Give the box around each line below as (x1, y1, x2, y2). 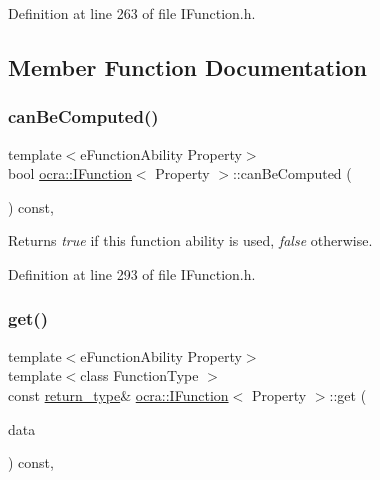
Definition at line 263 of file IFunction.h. (8, 3, 256, 23)
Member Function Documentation (8, 51, 368, 82)
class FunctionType (80, 365, 199, 386)
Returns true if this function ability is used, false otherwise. (8, 230, 373, 251)
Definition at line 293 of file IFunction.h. (8, 263, 256, 284)
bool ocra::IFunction (8, 163, 132, 184)
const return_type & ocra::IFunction (8, 384, 229, 405)
